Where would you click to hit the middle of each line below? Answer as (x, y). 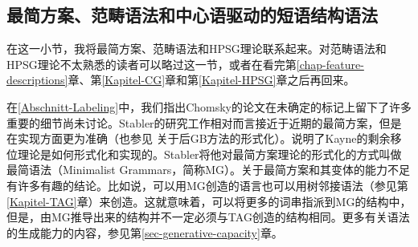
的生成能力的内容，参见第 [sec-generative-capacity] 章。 (145, 232)
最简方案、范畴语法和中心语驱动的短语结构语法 (192, 15)
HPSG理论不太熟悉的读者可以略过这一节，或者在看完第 (152, 64)
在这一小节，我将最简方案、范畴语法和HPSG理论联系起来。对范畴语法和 (197, 49)
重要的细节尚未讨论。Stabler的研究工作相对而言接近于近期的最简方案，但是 (204, 122)
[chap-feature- (330, 64)
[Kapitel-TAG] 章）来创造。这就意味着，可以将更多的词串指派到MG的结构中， (209, 201)
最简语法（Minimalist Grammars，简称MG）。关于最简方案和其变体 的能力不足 (209, 170)
